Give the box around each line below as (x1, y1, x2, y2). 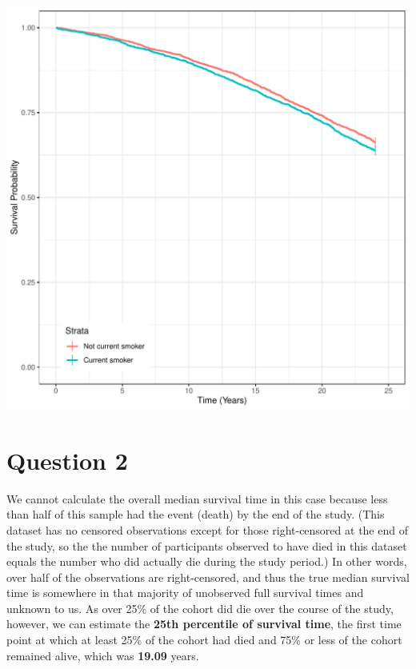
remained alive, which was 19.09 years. (6, 647, 199, 663)
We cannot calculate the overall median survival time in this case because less (6, 490, 388, 507)
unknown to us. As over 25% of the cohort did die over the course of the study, (6, 599, 394, 616)
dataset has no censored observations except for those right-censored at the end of (6, 521, 408, 538)
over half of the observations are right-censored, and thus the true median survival (6, 568, 410, 585)
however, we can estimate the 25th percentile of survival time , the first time (6, 615, 402, 632)
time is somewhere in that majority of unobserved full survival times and (6, 584, 364, 601)
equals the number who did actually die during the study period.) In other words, (6, 553, 407, 570)
